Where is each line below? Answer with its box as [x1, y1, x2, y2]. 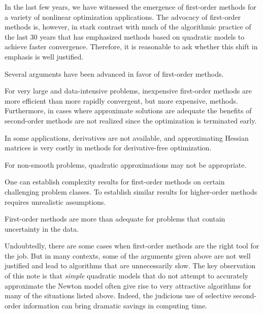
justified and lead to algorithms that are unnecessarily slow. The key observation [5, 260, 256, 271]
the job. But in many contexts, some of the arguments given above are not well [5, 250, 251, 261]
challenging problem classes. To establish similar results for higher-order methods [5, 186, 257, 197]
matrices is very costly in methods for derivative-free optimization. [5, 142, 212, 153]
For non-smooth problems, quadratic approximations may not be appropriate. [5, 159, 247, 170]
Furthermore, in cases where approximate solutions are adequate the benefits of [5, 105, 252, 116]
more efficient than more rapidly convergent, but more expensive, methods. [5, 95, 238, 106]
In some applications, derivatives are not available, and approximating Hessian [5, 132, 249, 143]
